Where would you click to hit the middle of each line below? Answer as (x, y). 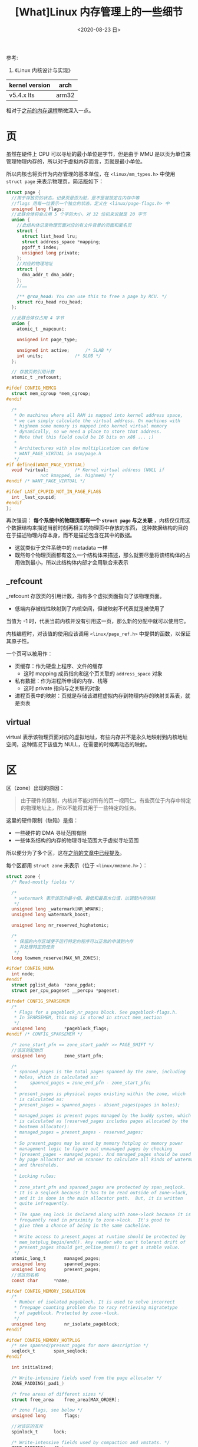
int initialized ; (33, 1367)
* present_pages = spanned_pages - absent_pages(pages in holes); (97, 1105)
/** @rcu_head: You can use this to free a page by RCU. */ (92, 296)
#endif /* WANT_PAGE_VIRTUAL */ (46, 481)
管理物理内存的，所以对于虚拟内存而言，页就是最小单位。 (76, 161)
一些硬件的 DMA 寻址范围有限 (51, 833)
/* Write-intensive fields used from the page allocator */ (87, 1378)
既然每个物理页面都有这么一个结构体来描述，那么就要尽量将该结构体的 (100, 555)
